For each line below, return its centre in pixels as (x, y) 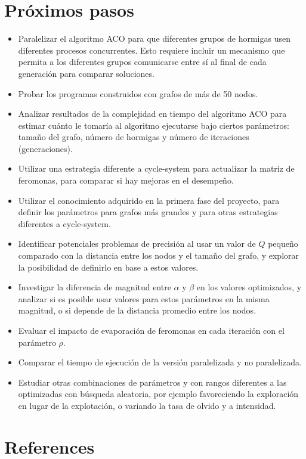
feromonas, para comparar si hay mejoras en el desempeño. (126, 180)
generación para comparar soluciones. (86, 73)
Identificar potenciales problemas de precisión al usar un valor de (137, 244)
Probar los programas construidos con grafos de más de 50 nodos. (138, 93)
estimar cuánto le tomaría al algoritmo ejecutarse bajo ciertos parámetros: (154, 125)
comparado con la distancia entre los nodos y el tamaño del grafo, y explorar (158, 255)
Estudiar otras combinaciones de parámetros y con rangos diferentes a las (152, 382)
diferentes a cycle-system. (64, 223)
